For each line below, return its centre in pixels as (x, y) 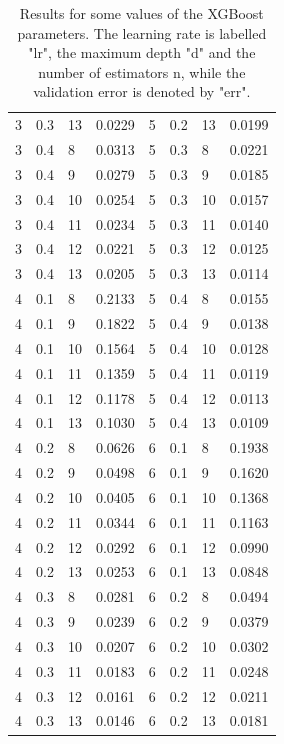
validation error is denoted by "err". (142, 91)
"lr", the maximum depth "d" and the (142, 52)
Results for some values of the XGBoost (141, 13)
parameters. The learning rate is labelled (142, 32)
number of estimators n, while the (142, 71)
